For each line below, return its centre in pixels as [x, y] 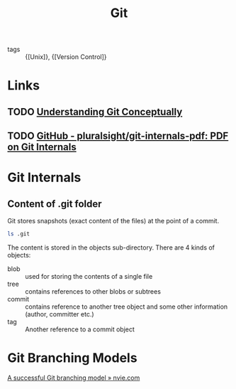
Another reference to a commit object [80, 329]
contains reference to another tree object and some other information [127, 307]
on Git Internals [42, 147]
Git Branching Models [72, 358]
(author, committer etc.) [60, 314]
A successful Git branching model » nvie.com [74, 378]
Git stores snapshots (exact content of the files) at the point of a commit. [113, 221]
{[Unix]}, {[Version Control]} [66, 57]
